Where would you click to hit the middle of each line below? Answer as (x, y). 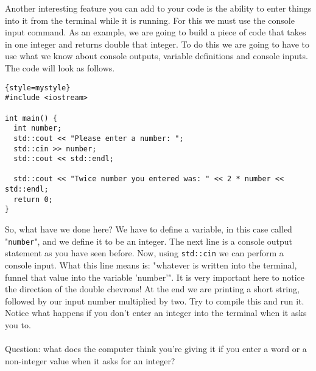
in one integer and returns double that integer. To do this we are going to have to (157, 44)
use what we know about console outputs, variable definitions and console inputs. (156, 56)
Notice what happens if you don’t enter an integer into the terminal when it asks (156, 313)
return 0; (33, 199)
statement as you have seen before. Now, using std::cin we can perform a (144, 253)
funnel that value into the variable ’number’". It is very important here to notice (155, 277)
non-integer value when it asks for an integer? (90, 360)
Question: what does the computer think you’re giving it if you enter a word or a (156, 349)
